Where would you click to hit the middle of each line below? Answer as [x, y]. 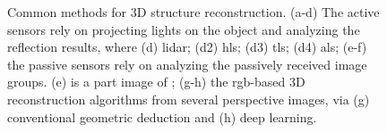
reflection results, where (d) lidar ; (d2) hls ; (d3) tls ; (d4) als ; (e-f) [187, 47]
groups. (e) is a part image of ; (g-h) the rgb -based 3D [156, 82]
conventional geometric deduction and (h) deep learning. [162, 116]
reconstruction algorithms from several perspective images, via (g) [189, 99]
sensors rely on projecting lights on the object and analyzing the [184, 29]
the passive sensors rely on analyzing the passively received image [187, 64]
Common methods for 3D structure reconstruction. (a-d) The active [193, 12]
